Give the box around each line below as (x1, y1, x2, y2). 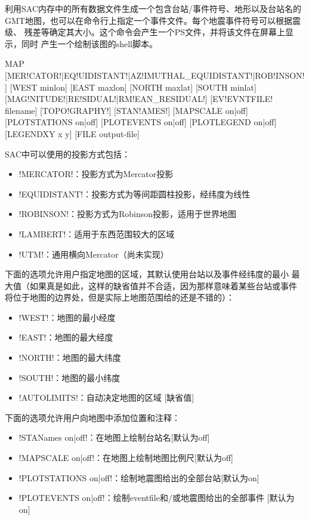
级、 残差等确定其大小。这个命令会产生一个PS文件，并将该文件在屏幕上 (5, 26, 285, 38)
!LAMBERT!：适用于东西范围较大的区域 (18, 227, 175, 240)
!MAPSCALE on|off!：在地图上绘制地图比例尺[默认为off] (18, 451, 233, 464)
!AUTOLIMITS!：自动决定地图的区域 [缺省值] (18, 391, 194, 404)
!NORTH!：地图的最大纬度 (18, 351, 121, 364)
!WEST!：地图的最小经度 (18, 311, 116, 323)
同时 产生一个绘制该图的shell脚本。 (21, 37, 157, 49)
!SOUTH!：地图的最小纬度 (18, 371, 120, 383)
